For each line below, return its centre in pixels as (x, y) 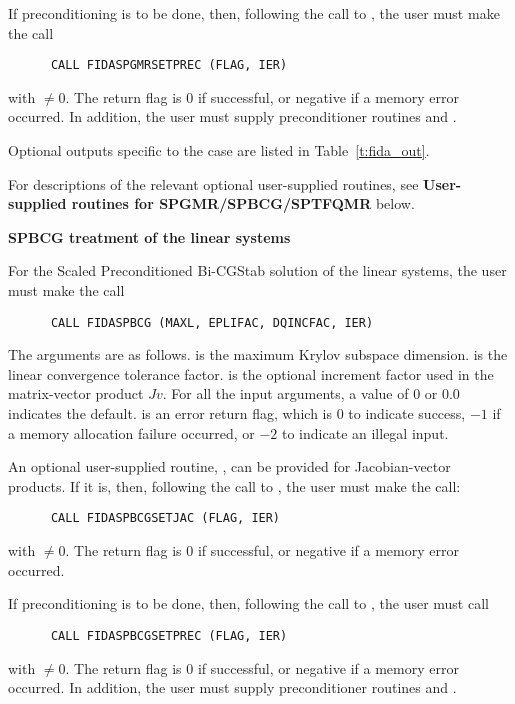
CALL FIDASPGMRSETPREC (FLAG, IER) (169, 65)
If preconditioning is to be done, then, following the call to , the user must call (248, 603)
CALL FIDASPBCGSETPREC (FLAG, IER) (169, 635)
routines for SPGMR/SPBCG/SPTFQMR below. (243, 203)
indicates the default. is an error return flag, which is (170, 413)
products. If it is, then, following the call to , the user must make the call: (234, 485)
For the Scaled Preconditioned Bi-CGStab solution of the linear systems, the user (257, 270)
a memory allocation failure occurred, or (131, 432)
